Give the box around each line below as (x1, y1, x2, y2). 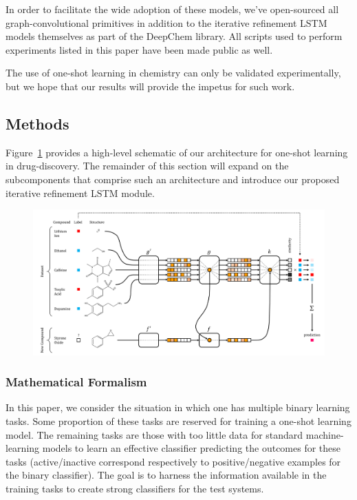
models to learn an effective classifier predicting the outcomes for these (42, 441, 341, 455)
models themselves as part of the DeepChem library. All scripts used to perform (6, 29, 343, 43)
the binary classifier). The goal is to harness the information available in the (6, 468, 327, 482)
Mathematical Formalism (6, 373, 147, 390)
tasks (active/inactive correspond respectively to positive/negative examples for (6, 454, 341, 468)
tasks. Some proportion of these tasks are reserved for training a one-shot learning (6, 413, 351, 428)
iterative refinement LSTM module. (6, 185, 155, 200)
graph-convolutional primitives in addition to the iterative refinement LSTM (6, 15, 327, 30)
